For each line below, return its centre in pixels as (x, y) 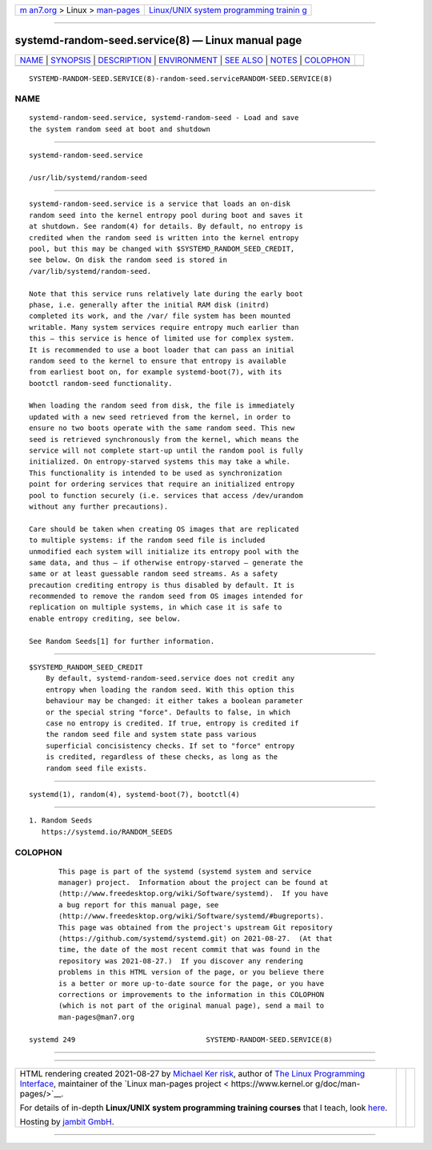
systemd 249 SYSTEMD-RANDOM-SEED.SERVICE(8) (181, 1039)
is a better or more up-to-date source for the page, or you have (192, 983)
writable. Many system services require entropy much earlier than (164, 327)
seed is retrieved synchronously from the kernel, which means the (164, 439)
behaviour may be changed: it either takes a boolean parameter (174, 701)
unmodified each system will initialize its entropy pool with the (164, 551)
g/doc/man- (338, 1084)
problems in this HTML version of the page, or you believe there (192, 972)
